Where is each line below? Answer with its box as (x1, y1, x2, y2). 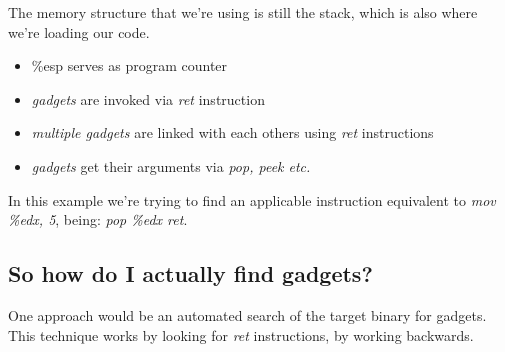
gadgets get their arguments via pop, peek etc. (31, 155, 311, 176)
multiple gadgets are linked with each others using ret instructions (31, 122, 434, 143)
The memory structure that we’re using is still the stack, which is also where (8, 2, 478, 22)
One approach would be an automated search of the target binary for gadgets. (8, 304, 487, 325)
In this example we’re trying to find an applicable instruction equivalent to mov (8, 189, 496, 210)
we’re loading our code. (8, 21, 150, 42)
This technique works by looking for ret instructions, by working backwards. (8, 324, 474, 345)
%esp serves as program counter (31, 55, 228, 76)
